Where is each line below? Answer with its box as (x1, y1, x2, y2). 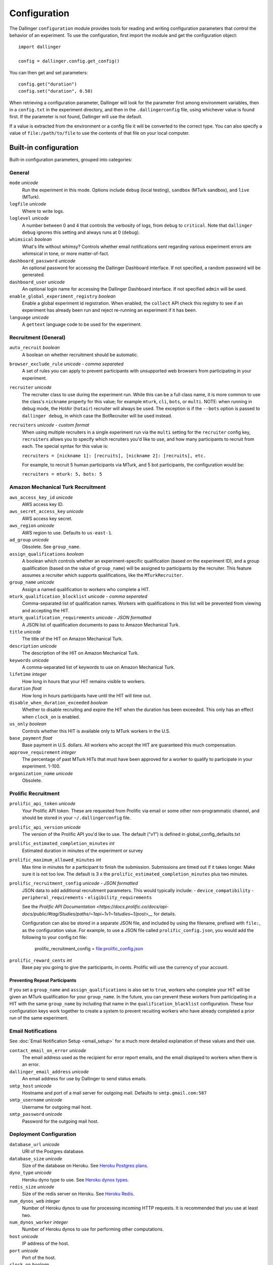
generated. (22, 272, 45, 278)
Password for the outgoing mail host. (22, 1118, 99, 1124)
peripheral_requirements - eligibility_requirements (22, 895, 152, 901)
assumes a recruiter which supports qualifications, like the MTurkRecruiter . (22, 572, 184, 578)
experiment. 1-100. (22, 763, 61, 769)
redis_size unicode (9, 1184, 55, 1190)
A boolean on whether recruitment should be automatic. (22, 352, 139, 358)
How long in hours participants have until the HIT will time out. (22, 692, 152, 698)
